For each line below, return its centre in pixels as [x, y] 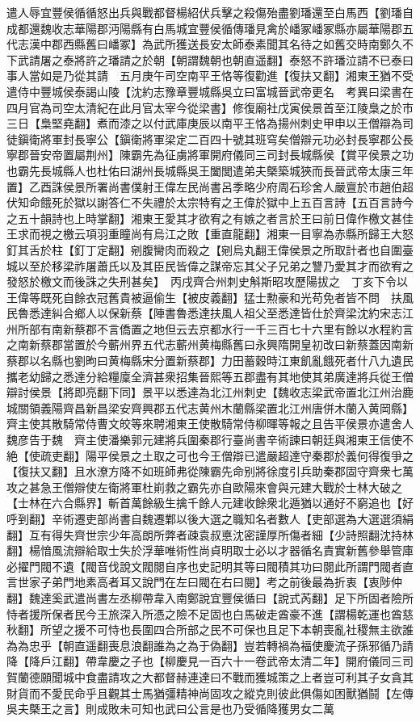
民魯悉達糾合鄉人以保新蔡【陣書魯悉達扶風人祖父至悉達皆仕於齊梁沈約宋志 [204, 313]
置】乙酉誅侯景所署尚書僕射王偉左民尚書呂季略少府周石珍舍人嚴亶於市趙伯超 [210, 186]
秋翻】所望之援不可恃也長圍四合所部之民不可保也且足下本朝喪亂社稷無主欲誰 [210, 630]
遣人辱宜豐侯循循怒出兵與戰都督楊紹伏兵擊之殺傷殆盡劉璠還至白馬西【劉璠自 [210, 12]
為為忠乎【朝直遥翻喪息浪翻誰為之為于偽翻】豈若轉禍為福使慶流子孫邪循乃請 [210, 645]
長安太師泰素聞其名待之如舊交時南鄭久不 [306, 44]
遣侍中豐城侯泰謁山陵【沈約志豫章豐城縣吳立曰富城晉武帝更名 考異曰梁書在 [210, 91]
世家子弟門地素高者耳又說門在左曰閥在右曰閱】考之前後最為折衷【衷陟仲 [210, 582]
